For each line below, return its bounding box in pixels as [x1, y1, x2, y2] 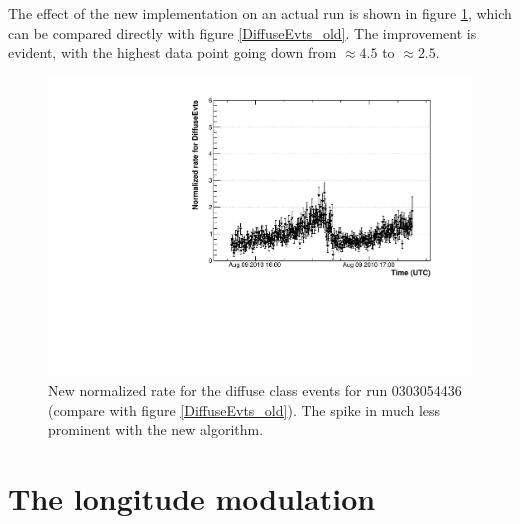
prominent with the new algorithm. [48, 419, 264, 440]
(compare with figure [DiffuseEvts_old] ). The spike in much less [48, 399, 441, 420]
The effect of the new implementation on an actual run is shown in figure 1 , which [8, 3, 512, 23]
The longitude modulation [8, 478, 376, 518]
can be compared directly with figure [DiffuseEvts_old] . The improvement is [8, 22, 477, 43]
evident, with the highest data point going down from [8, 42, 337, 63]
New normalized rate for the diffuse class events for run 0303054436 [48, 380, 462, 401]
